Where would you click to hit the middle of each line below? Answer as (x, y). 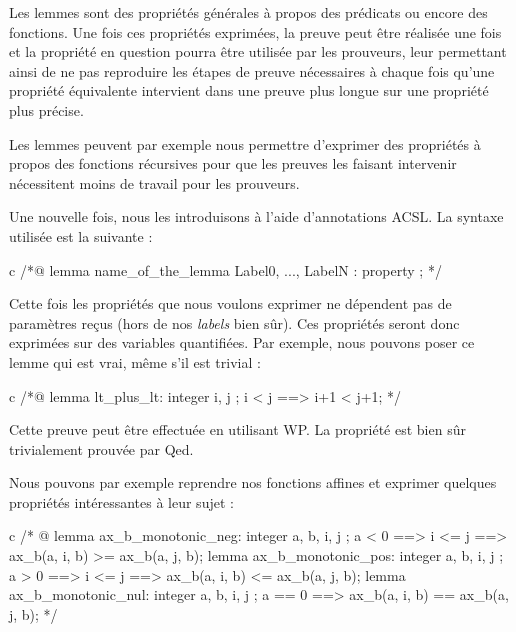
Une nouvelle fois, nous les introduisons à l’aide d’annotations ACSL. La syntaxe (256, 216)
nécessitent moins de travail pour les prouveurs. (154, 182)
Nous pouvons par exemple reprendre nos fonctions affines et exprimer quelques (253, 482)
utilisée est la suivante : (81, 235)
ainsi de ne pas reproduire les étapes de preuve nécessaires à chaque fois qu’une (252, 70)
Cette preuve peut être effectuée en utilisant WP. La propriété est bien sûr (237, 429)
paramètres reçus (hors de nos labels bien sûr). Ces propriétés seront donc (234, 322)
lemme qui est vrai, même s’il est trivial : (135, 361)
